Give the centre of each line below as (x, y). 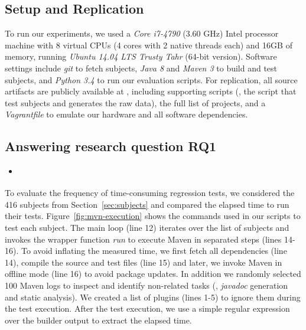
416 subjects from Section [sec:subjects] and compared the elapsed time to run (147, 204)
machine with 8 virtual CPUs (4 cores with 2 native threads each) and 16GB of (149, 45)
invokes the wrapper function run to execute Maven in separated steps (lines (143, 239)
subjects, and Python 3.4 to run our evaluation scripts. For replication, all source (151, 79)
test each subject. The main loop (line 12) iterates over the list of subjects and (147, 227)
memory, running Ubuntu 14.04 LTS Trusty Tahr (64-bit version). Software (141, 56)
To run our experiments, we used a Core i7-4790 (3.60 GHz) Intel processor (142, 33)
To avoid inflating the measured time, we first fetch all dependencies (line (154, 251)
